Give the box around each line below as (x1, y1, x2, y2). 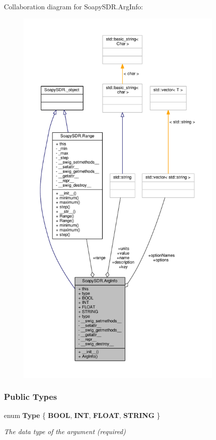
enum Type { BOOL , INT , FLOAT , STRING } (4, 410, 160, 420)
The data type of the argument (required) (4, 426, 126, 437)
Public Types (4, 391, 57, 403)
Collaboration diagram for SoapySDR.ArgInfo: (4, 1, 143, 11)
